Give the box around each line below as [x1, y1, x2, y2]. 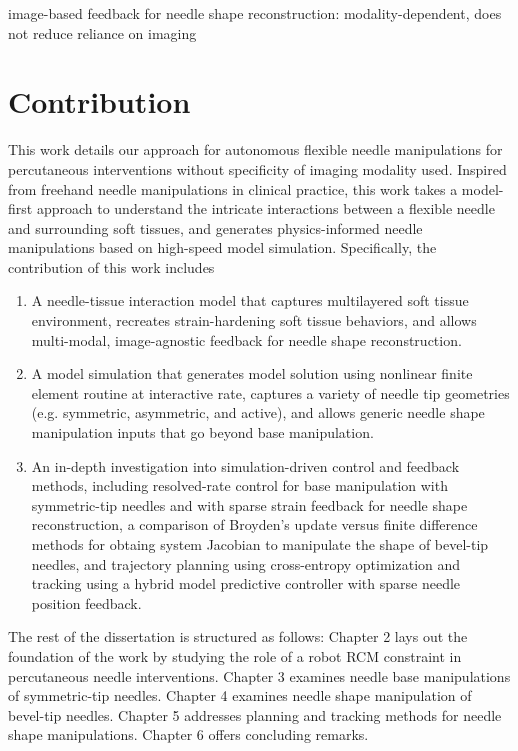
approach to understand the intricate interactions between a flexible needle [36, 198, 495, 219]
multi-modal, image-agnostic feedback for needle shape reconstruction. [31, 329, 462, 350]
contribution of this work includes [8, 256, 215, 277]
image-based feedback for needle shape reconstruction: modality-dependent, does [8, 3, 502, 23]
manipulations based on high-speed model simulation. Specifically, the [8, 237, 437, 258]
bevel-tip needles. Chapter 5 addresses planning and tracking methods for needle [8, 704, 502, 725]
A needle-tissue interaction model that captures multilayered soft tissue [31, 290, 469, 311]
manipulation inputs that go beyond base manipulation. [31, 422, 374, 443]
